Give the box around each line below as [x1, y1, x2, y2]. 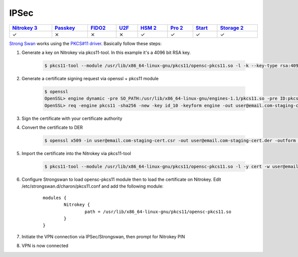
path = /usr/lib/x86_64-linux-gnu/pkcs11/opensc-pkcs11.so [84, 208, 231, 214]
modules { [43, 195, 67, 201]
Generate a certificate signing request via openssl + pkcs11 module [21, 75, 159, 81]
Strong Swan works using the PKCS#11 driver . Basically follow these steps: [9, 40, 162, 47]
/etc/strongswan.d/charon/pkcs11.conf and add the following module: [21, 183, 164, 189]
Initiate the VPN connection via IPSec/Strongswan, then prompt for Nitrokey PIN [21, 233, 185, 240]
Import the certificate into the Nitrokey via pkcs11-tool [21, 151, 131, 156]
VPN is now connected [21, 243, 69, 249]
